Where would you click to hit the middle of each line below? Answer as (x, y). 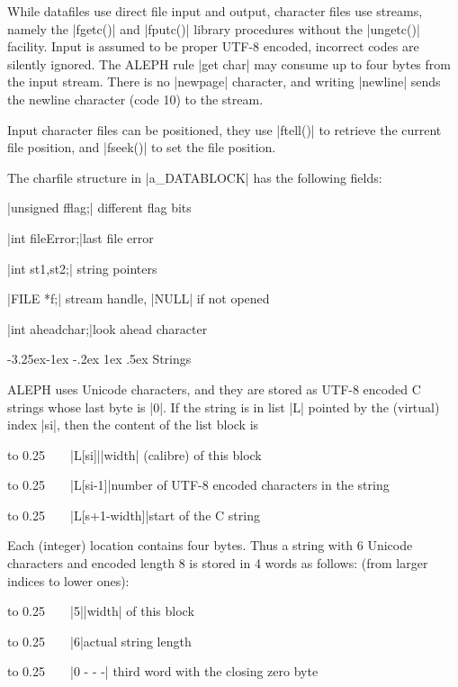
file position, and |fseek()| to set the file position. (142, 147)
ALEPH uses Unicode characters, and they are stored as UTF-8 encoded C (214, 389)
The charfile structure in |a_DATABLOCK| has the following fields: (195, 177)
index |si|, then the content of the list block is (133, 425)
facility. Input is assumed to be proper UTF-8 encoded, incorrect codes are (213, 46)
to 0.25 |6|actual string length (99, 641)
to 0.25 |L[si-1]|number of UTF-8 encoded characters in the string (198, 485)
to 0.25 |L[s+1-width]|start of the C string (134, 515)
